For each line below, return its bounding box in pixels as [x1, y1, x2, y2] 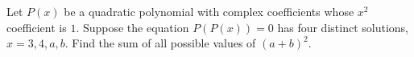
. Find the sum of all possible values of [64, 35, 256, 51]
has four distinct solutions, [277, 18, 408, 35]
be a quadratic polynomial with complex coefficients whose [64, 3, 354, 19]
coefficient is [6, 18, 67, 35]
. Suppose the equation [76, 18, 189, 35]
